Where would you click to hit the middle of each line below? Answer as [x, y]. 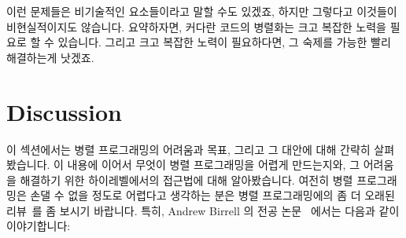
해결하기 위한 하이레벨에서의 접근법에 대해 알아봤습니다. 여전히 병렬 [186, 179]
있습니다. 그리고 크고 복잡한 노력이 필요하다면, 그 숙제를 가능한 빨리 [224, 42]
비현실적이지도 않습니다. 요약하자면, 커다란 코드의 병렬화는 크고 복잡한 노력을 [196, 26]
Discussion [64, 111]
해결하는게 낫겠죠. [50, 57]
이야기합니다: [39, 226]
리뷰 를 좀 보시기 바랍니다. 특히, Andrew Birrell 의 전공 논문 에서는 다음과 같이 [203, 210]
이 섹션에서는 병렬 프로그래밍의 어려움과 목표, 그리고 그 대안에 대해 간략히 [188, 149]
